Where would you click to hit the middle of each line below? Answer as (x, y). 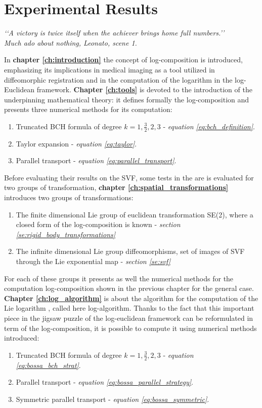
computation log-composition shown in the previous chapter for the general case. (129, 288)
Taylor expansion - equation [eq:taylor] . (76, 143)
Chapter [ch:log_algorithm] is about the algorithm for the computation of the (131, 298)
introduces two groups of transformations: (69, 197)
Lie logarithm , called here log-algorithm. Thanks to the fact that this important (129, 308)
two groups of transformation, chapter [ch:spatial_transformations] (116, 187)
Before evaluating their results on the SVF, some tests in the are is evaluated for (129, 177)
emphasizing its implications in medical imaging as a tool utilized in (110, 69)
